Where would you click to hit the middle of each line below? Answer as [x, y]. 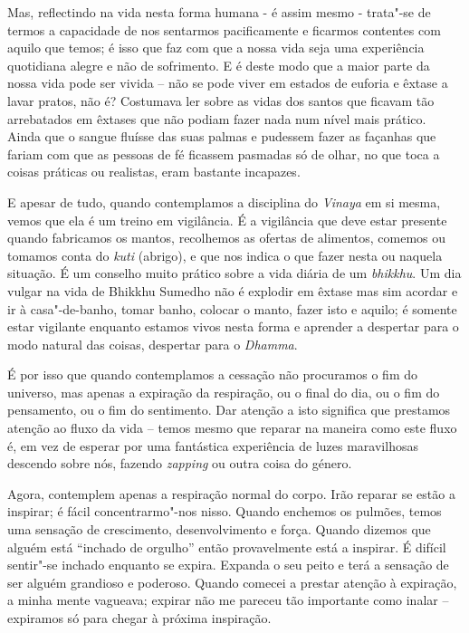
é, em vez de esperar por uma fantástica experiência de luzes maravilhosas [213, 445]
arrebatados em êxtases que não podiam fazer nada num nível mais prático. [217, 118]
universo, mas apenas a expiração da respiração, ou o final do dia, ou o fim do [224, 392]
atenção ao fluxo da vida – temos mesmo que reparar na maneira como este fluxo [232, 428]
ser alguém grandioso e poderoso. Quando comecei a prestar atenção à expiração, [232, 582]
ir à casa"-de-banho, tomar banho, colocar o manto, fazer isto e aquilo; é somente [232, 308]
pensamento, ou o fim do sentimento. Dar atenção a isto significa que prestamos [229, 410]
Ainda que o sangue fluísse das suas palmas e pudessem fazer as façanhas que [222, 136]
